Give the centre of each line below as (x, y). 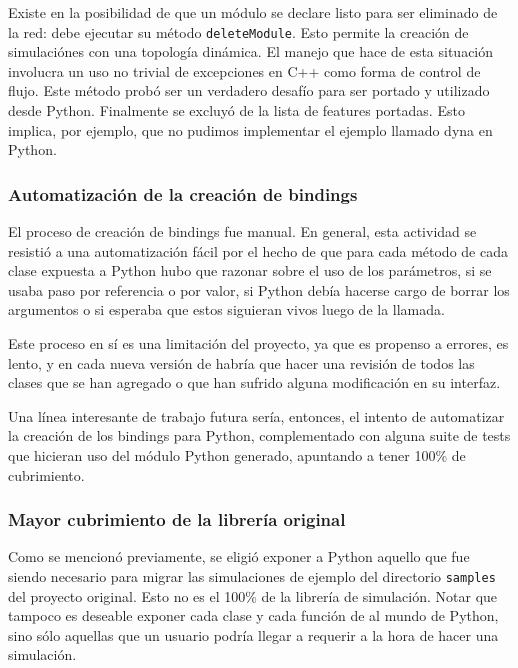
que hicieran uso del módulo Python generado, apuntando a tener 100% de (237, 454)
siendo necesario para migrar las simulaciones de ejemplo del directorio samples (252, 575)
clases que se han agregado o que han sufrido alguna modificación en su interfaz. (254, 382)
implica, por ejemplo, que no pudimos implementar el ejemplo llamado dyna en (250, 129)
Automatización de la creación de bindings (183, 193)
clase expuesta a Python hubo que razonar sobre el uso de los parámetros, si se (250, 270)
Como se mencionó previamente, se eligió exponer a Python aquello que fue (239, 556)
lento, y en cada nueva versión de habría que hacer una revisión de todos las (241, 362)
